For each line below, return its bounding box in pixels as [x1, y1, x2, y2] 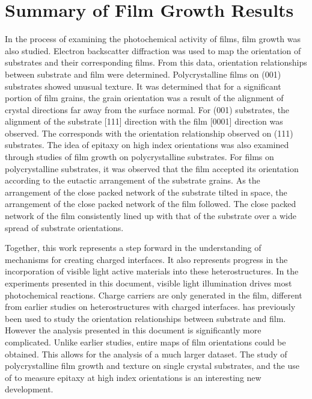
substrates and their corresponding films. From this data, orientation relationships [5, 56, 307, 69]
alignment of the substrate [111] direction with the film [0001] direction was [5, 115, 283, 128]
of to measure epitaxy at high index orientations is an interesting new [5, 371, 262, 383]
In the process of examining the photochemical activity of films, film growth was [5, 32, 301, 45]
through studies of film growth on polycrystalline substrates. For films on [5, 150, 274, 163]
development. [5, 383, 54, 395]
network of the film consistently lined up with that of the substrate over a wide [5, 209, 296, 222]
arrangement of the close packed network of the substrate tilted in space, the [5, 185, 287, 198]
